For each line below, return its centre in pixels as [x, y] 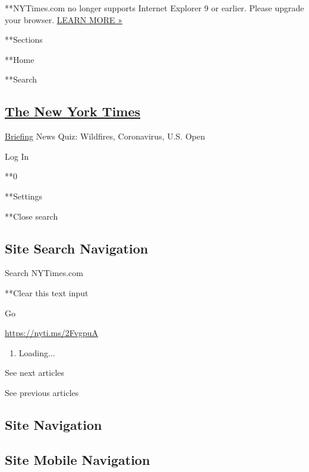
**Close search [31, 216]
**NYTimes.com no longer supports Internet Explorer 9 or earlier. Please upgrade [154, 8]
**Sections [24, 39]
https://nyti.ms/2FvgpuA [52, 333]
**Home [20, 59]
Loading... [37, 352]
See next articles [35, 373]
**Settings [24, 196]
